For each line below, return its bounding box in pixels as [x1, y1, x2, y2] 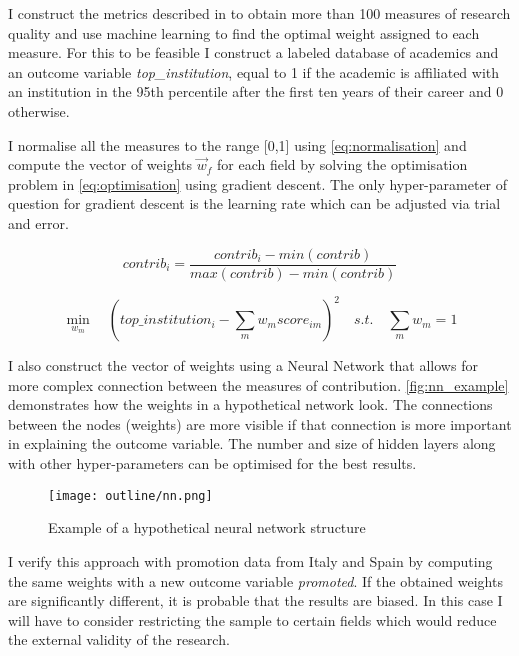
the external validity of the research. [8, 629, 230, 650]
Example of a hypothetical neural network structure [48, 517, 366, 538]
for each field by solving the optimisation [216, 154, 468, 175]
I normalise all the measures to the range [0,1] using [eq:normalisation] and [8, 134, 467, 155]
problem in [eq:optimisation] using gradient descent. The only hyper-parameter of [8, 173, 508, 194]
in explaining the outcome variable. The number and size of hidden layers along [8, 433, 496, 454]
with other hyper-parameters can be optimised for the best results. [8, 453, 417, 474]
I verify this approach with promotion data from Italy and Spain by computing [8, 550, 493, 571]
